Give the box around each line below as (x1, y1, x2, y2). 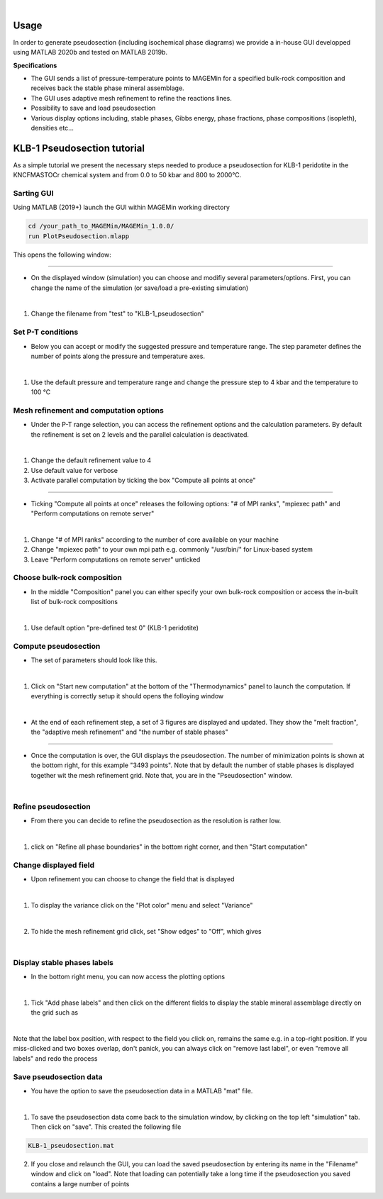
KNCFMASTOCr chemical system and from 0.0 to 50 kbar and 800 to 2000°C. (13, 171, 242, 179)
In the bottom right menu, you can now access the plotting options (30, 972, 226, 981)
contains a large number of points (30, 1179, 130, 1188)
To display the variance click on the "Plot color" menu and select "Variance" (30, 900, 253, 909)
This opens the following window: (13, 250, 111, 259)
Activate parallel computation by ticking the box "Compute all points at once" (30, 476, 256, 485)
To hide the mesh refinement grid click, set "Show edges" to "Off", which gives (30, 927, 262, 935)
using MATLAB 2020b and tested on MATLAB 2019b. (13, 48, 168, 57)
